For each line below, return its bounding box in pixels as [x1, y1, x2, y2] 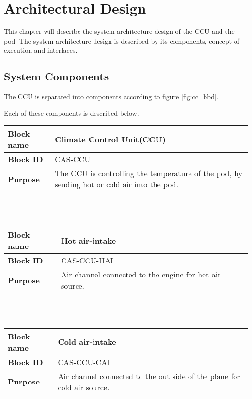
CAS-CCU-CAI [58, 356, 110, 368]
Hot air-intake [61, 234, 116, 246]
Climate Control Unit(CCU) [55, 133, 166, 145]
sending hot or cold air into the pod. [55, 179, 179, 190]
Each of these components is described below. [4, 107, 139, 118]
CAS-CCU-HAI [61, 255, 113, 266]
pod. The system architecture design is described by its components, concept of [4, 35, 239, 46]
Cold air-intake [58, 336, 116, 348]
